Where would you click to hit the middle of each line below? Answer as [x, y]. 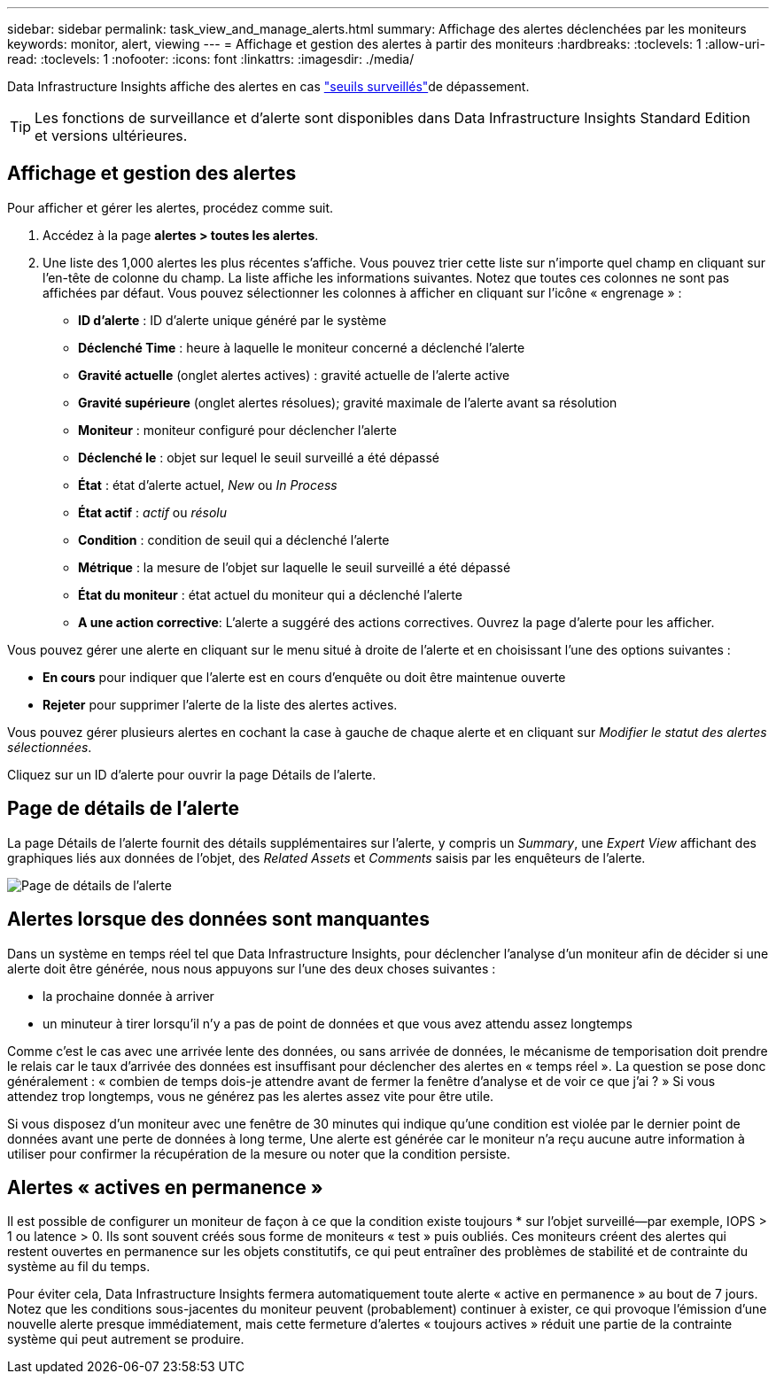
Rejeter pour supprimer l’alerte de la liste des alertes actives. [220, 704]
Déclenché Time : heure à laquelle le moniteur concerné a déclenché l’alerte [302, 347]
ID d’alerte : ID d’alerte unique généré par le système [233, 320]
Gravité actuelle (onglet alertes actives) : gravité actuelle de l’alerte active [294, 375]
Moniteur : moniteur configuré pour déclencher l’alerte [237, 430]
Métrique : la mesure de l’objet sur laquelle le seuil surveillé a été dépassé [295, 567]
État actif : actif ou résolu [153, 512]
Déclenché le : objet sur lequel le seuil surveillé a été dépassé [259, 457]
